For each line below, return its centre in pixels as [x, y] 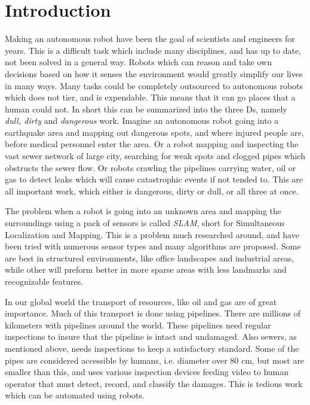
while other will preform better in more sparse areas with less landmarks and [146, 270]
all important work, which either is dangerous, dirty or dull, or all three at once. [152, 191]
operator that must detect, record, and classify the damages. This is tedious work [154, 383]
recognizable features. [44, 281]
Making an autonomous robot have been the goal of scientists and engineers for [150, 39]
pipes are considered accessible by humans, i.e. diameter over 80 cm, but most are [155, 360]
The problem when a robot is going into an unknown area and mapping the [143, 211]
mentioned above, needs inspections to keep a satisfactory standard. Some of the [152, 348]
